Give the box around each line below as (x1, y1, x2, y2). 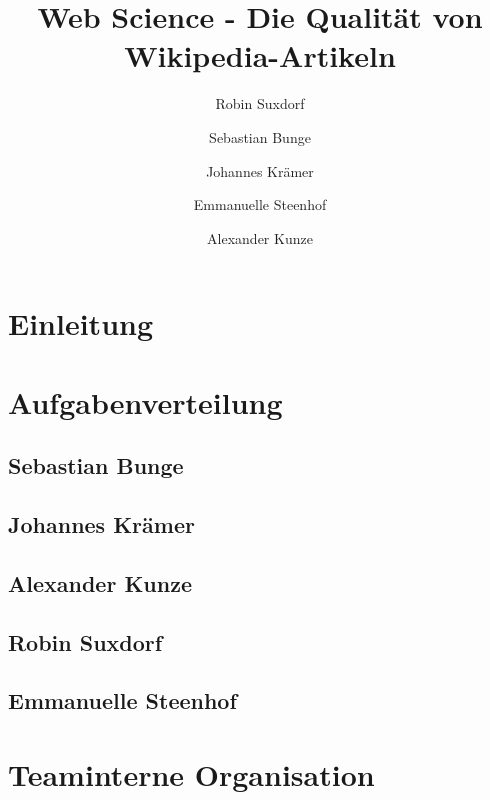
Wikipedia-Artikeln (124, 35, 396, 76)
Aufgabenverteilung (8, 381, 283, 422)
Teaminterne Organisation (8, 753, 375, 794)
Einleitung (8, 303, 154, 344)
